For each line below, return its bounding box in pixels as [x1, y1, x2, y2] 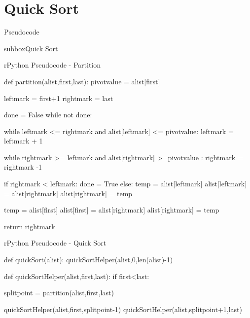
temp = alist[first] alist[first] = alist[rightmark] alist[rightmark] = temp [4, 205, 219, 215]
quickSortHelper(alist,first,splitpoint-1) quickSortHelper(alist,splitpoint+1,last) [4, 304, 242, 314]
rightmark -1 [4, 162, 42, 172]
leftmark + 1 [4, 136, 43, 146]
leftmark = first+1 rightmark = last [4, 93, 113, 103]
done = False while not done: [4, 109, 92, 120]
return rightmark [4, 221, 55, 231]
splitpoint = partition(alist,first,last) [4, 287, 114, 298]
